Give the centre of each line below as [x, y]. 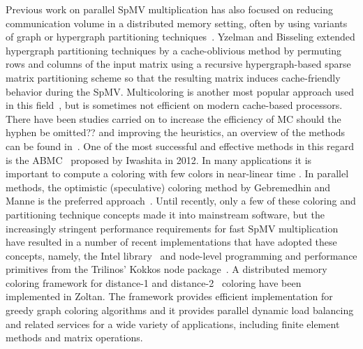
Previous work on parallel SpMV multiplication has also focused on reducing [169, 9]
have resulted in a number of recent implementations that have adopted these [171, 242]
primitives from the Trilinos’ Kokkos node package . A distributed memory [166, 269]
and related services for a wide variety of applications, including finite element [173, 324]
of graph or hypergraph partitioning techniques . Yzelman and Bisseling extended [180, 37]
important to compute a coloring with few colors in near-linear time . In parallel [177, 173]
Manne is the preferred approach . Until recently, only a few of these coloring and [181, 201]
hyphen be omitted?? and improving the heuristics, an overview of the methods [176, 132]
